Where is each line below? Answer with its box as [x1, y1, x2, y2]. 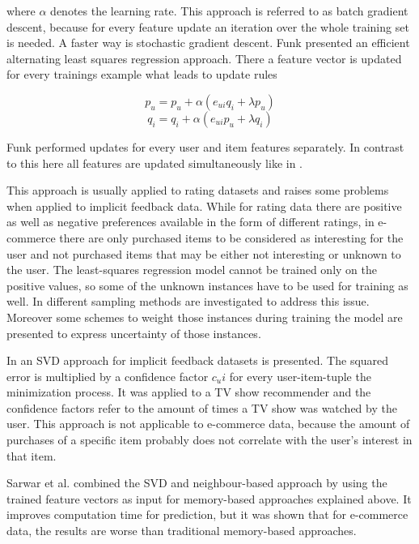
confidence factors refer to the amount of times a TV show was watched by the [6, 399, 397, 416]
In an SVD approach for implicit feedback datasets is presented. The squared [6, 352, 389, 369]
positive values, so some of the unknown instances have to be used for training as [6, 276, 408, 293]
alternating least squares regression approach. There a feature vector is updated [6, 49, 402, 66]
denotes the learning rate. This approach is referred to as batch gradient [50, 2, 408, 19]
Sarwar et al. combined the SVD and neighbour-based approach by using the [6, 474, 387, 491]
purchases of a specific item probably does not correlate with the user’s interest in [6, 431, 413, 448]
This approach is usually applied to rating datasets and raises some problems [6, 182, 389, 199]
